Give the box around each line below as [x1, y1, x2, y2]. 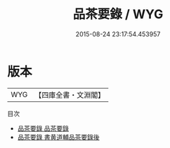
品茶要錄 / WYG [72, 6, 164, 22]
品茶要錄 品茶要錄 [17, 124, 69, 133]
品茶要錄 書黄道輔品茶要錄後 [17, 133, 100, 141]
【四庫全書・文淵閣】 [34, 90, 105, 100]
